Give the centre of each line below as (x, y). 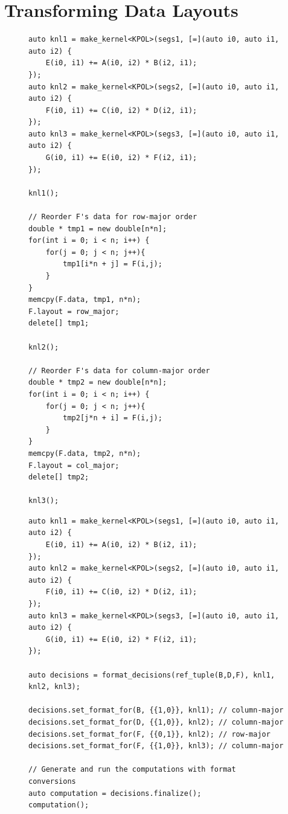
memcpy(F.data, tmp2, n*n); (85, 453)
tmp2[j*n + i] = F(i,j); (113, 418)
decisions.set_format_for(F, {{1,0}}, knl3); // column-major (156, 746)
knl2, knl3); (54, 687)
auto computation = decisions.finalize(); (115, 793)
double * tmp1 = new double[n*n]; (98, 229)
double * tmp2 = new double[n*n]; (98, 383)
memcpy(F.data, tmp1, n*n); (85, 300)
